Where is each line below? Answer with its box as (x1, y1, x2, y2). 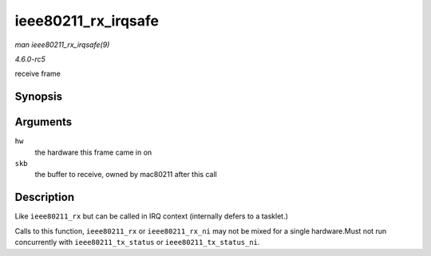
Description (14, 191, 75, 204)
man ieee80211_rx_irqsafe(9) (14, 40, 110, 49)
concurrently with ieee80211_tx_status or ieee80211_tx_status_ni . (14, 238, 260, 247)
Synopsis (14, 90, 63, 104)
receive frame (14, 69, 61, 79)
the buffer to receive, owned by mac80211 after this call (34, 170, 217, 179)
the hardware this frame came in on (34, 148, 152, 157)
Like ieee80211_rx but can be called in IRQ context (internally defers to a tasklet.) (14, 211, 289, 221)
